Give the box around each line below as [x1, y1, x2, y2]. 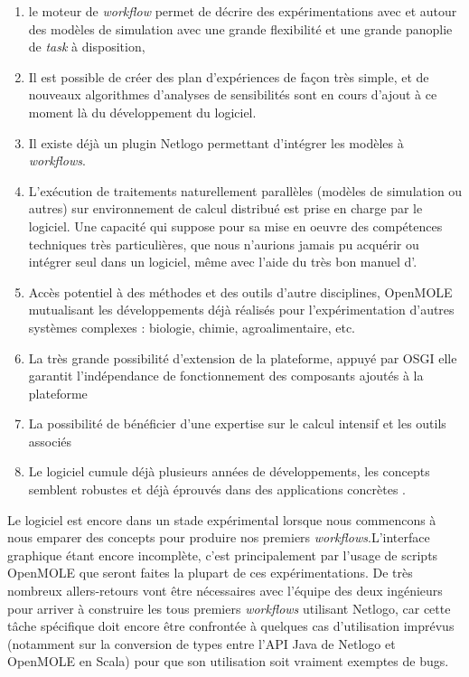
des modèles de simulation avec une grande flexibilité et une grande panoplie [28, 19, 453, 38]
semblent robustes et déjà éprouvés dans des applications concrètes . [28, 480, 406, 499]
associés [28, 431, 72, 450]
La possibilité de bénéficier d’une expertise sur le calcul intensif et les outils [28, 414, 446, 433]
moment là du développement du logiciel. [28, 102, 257, 121]
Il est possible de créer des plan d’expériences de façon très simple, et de [28, 67, 429, 86]
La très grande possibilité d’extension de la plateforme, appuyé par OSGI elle [28, 348, 457, 367]
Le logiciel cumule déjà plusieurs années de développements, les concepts [28, 462, 430, 481]
